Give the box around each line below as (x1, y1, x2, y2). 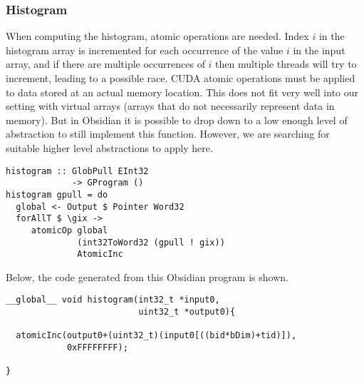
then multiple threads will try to (215, 56, 357, 71)
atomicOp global (31, 225, 108, 235)
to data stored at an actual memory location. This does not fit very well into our (6, 84, 359, 99)
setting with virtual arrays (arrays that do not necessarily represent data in (6, 98, 335, 113)
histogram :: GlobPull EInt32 (6, 166, 149, 176)
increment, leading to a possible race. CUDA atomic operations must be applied (6, 71, 355, 85)
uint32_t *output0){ (138, 307, 236, 317)
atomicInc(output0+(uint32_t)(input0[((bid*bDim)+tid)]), (16, 330, 297, 341)
